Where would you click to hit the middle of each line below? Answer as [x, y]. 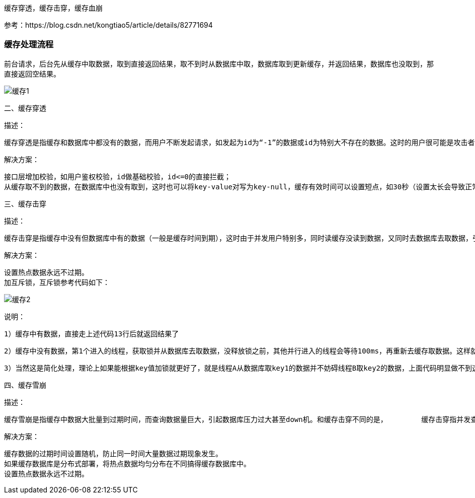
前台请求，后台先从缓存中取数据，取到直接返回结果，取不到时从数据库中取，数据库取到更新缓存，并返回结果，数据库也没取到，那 [219, 63]
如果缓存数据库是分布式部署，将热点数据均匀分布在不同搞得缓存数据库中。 [127, 464]
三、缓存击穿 [25, 203]
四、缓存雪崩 [25, 385]
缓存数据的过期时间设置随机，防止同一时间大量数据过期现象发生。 [113, 453]
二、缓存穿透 [25, 108]
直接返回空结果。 [32, 74]
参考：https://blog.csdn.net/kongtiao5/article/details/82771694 [108, 25]
